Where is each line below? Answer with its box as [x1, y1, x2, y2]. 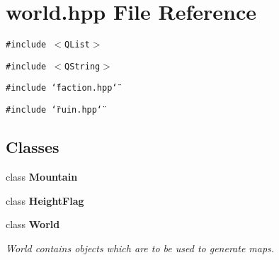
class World [6, 217, 60, 232]
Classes [6, 136, 59, 158]
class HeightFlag [6, 193, 84, 208]
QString [64, 61, 101, 72]
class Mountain [6, 169, 78, 183]
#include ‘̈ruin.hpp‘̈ [6, 105, 103, 115]
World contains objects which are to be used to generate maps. [6, 240, 275, 255]
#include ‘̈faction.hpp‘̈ [6, 83, 118, 94]
